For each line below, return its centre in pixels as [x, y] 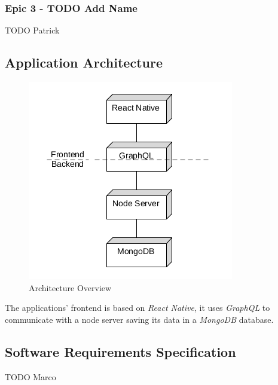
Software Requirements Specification [120, 351]
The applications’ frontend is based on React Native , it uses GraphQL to [138, 308]
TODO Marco [30, 376]
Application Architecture [84, 62]
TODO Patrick [32, 30]
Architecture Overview [70, 287]
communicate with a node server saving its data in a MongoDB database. [139, 319]
